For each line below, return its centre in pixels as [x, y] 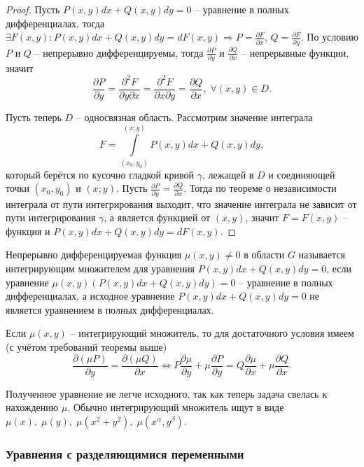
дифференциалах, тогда [55, 23]
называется [322, 255]
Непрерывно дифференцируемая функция [94, 255]
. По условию [329, 37]
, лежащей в [228, 174]
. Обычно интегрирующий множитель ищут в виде [176, 407]
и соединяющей [302, 174]
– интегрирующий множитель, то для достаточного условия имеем [212, 333]
